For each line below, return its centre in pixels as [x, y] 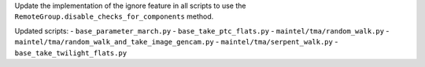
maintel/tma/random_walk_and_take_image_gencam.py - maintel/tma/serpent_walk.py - [176, 42]
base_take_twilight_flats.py [71, 53]
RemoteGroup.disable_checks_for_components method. [114, 16]
